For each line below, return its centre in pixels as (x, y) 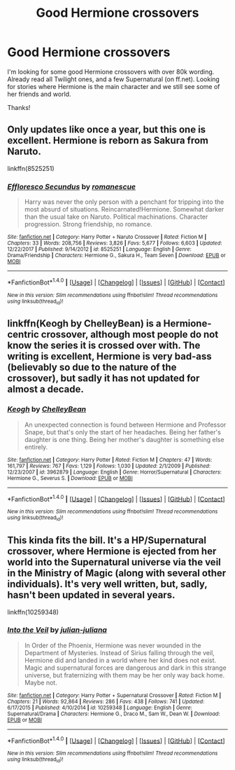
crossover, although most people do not (130, 335)
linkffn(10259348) (33, 612)
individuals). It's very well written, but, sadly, (107, 584)
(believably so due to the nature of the (92, 367)
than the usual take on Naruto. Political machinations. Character (116, 217)
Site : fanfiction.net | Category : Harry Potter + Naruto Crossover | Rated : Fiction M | (107, 237)
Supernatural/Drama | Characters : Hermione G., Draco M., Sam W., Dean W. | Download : (114, 714)
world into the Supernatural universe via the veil (114, 562)
